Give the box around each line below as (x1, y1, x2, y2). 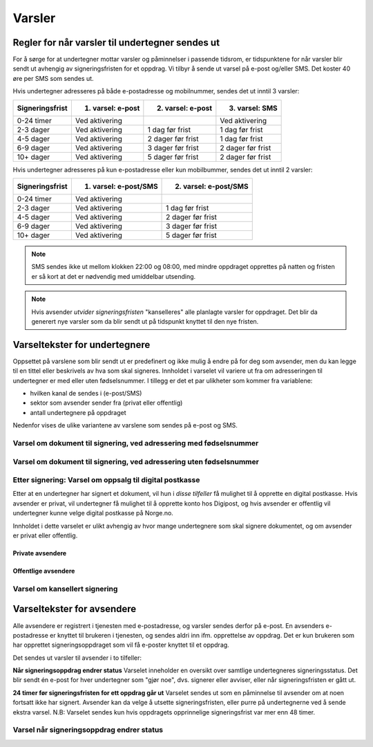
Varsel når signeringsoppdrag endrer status (12, 725, 164, 735)
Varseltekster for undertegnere (12, 339, 151, 351)
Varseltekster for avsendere (12, 603, 137, 615)
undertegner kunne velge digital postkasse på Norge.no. (12, 509, 174, 517)
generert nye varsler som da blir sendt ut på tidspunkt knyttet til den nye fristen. (31, 317, 259, 325)
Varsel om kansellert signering (12, 584, 118, 593)
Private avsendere (12, 549, 67, 557)
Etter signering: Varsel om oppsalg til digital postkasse (12, 475, 200, 485)
